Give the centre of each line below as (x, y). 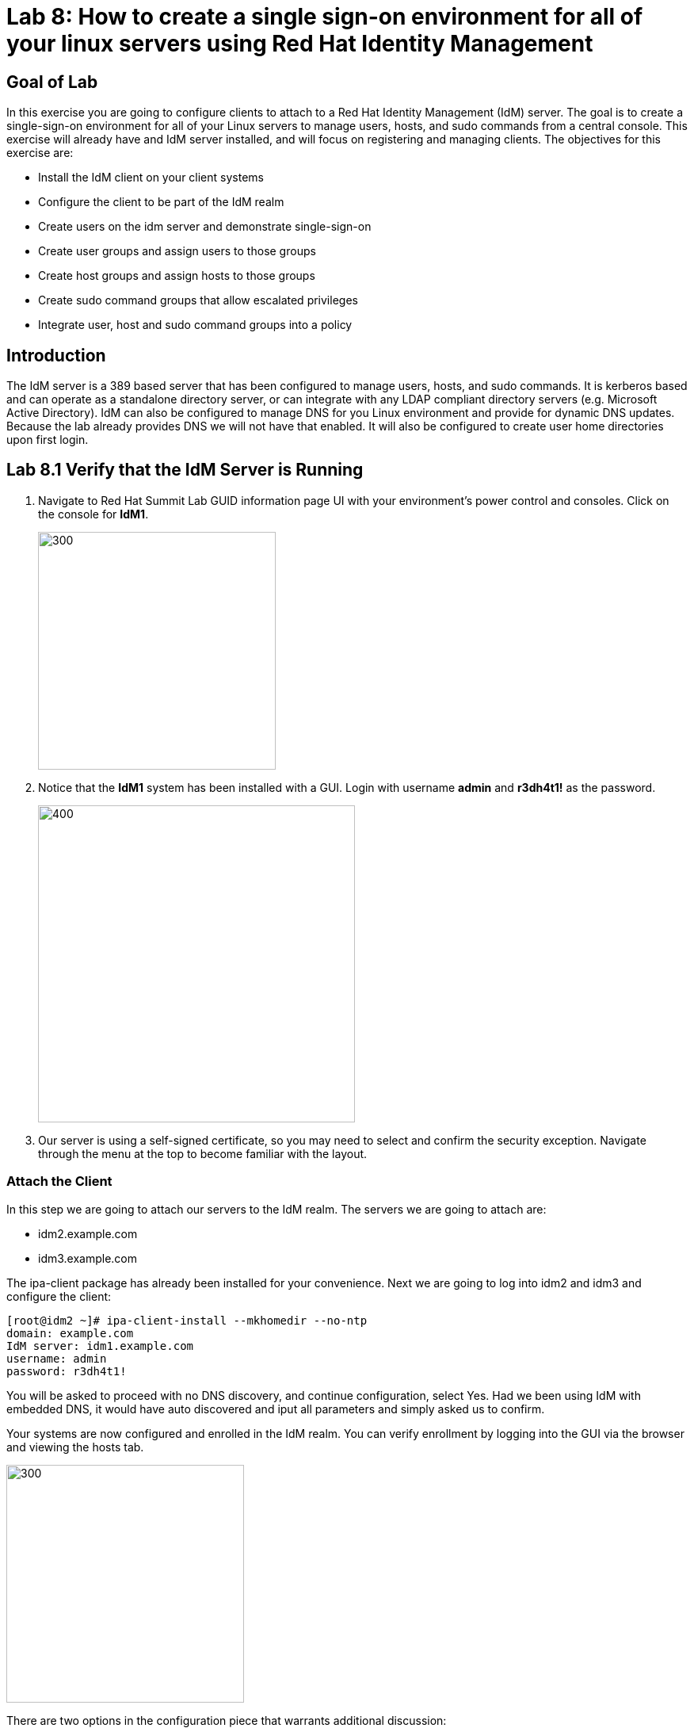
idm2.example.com (88, 1233)
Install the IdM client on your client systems (151, 178)
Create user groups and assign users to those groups (177, 251)
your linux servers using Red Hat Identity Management (300, 44)
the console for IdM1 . (93, 514)
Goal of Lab (52, 82)
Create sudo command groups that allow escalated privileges (198, 300)
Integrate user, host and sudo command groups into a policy (195, 325)
